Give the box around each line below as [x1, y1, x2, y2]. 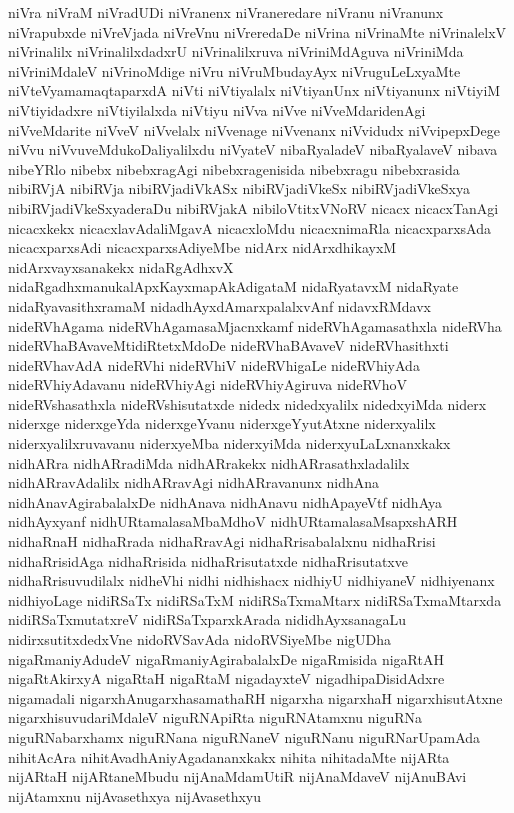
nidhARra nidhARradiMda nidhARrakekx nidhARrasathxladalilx [8, 452, 410, 473]
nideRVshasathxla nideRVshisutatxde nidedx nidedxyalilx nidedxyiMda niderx [8, 393, 487, 414]
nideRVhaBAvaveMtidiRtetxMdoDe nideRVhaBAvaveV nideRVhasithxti [8, 335, 449, 356]
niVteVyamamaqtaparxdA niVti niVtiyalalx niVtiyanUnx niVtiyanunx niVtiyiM [8, 80, 501, 101]
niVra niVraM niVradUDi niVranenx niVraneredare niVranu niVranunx [8, 2, 444, 22]
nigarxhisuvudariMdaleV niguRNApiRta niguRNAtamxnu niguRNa [8, 707, 423, 728]
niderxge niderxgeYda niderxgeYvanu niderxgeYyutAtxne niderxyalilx [8, 413, 436, 434]
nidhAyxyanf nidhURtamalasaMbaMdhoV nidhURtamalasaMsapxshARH [8, 511, 458, 532]
